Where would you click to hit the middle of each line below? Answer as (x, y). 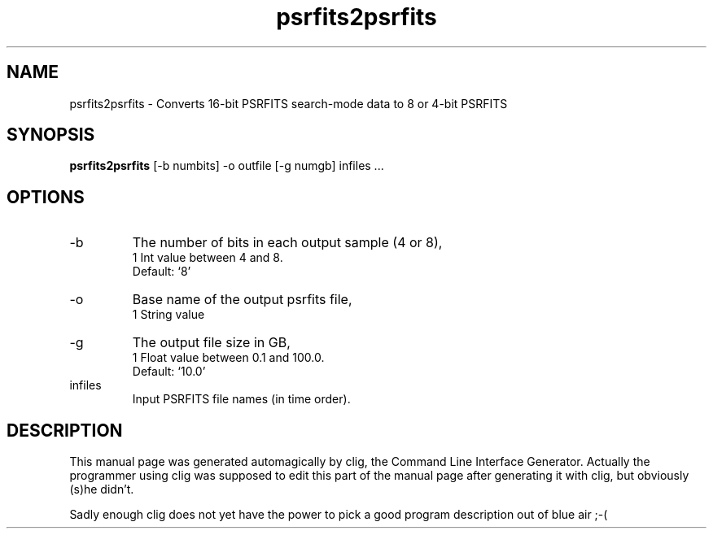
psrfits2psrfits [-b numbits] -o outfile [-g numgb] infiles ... (227, 166)
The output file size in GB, (211, 343)
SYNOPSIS (51, 135)
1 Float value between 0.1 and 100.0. (228, 358)
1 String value (168, 315)
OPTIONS (46, 197)
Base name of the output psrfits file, (242, 300)
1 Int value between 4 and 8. (208, 258)
